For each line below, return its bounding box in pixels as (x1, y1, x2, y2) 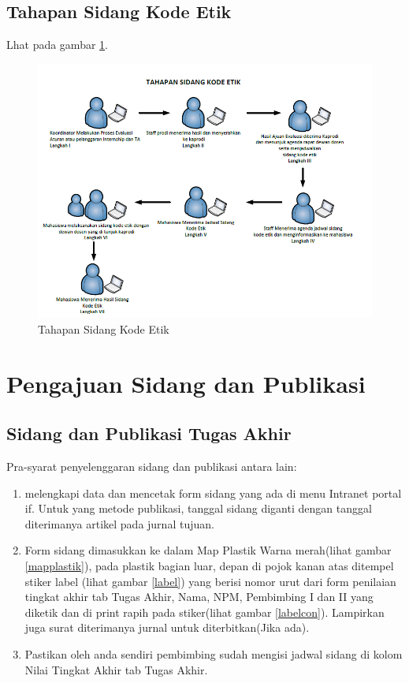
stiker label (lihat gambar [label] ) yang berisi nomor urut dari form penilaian (24, 573, 396, 589)
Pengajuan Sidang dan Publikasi (6, 367, 366, 399)
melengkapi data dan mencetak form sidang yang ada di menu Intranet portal (24, 484, 402, 501)
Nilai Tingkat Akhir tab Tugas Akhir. (24, 661, 208, 677)
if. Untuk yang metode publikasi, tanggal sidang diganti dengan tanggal (24, 500, 372, 517)
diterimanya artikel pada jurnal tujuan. (24, 515, 214, 532)
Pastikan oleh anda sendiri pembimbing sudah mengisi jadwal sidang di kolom (24, 646, 403, 662)
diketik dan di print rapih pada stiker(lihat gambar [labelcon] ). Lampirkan (24, 603, 385, 620)
